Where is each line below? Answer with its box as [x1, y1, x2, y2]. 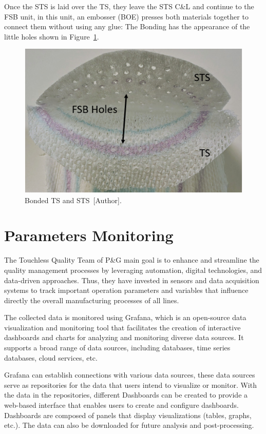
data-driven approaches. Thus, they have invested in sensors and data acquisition [4, 274, 259, 285]
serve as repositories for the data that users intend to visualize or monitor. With [4, 379, 257, 390]
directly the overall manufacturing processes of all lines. [4, 294, 179, 305]
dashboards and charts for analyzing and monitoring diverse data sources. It [4, 332, 244, 343]
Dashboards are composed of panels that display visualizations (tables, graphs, [4, 409, 252, 420]
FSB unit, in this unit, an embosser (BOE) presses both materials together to [4, 11, 249, 22]
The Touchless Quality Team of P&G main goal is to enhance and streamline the [4, 254, 259, 265]
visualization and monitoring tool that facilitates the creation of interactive [4, 322, 241, 332]
